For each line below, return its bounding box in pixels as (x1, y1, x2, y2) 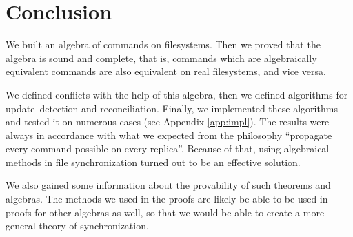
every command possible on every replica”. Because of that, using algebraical (6, 141, 330, 156)
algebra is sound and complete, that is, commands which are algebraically (6, 50, 317, 65)
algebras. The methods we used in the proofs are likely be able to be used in (6, 192, 328, 206)
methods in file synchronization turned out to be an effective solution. (6, 154, 301, 169)
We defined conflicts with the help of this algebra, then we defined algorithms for (6, 87, 348, 101)
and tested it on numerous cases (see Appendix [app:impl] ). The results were (6, 114, 330, 129)
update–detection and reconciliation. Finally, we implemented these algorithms (6, 101, 338, 115)
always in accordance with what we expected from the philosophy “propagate (6, 127, 332, 142)
